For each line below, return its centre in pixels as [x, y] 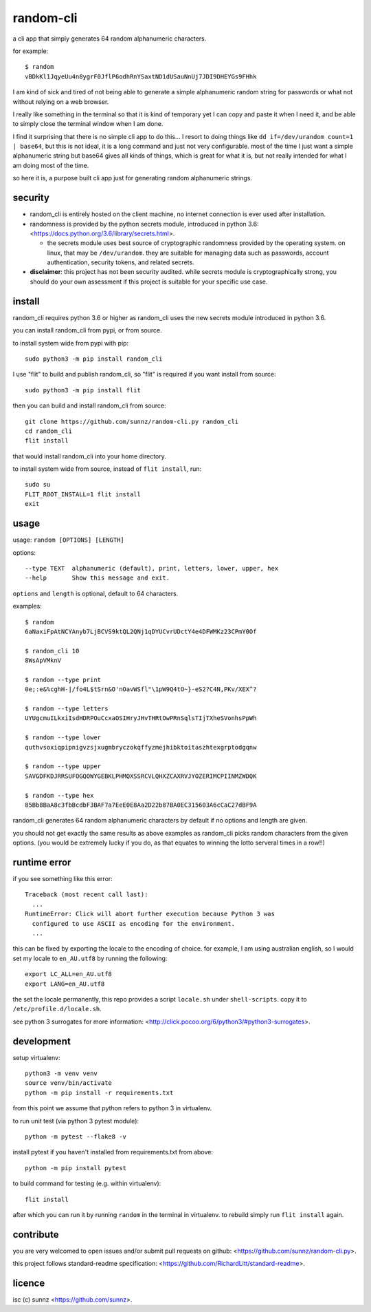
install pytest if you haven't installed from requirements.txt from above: [113, 1152]
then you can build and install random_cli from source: [89, 405]
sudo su [38, 485]
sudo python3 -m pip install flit [83, 390]
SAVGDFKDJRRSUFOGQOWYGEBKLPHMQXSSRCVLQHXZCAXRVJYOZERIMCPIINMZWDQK [141, 776]
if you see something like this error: [63, 879]
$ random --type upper [63, 766]
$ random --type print [63, 679]
